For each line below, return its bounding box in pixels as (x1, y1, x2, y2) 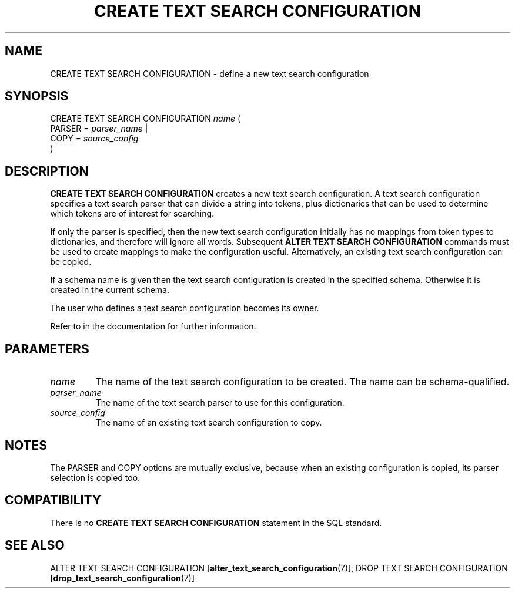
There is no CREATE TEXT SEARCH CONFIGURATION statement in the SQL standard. (50, 517, 382, 528)
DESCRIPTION (5, 163, 89, 178)
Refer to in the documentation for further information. (50, 321, 256, 332)
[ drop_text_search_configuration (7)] (50, 572, 195, 583)
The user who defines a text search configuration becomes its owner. (50, 303, 319, 314)
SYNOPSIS (5, 89, 69, 104)
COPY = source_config (50, 133, 139, 144)
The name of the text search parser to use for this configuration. (95, 397, 345, 408)
